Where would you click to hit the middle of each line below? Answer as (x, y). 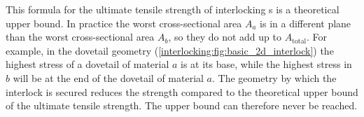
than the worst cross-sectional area (80, 37)
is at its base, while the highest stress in (266, 64)
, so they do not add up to (225, 37)
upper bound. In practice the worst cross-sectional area (124, 23)
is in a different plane (306, 23)
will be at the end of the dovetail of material (108, 77)
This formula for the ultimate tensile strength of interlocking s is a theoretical (173, 9)
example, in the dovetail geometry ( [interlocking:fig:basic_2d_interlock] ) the (170, 50)
